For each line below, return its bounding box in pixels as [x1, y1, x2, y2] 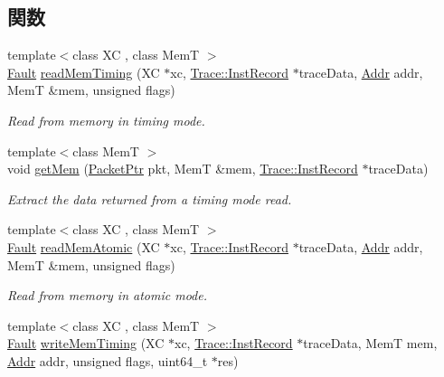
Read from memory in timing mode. [7, 110, 205, 129]
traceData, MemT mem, [303, 334, 438, 353]
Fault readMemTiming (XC [7, 62, 160, 81]
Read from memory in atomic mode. [7, 286, 207, 305]
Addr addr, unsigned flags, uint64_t [7, 351, 208, 370]
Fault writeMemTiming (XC [7, 334, 165, 353]
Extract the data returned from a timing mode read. [7, 189, 292, 208]
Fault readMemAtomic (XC [7, 237, 160, 256]
